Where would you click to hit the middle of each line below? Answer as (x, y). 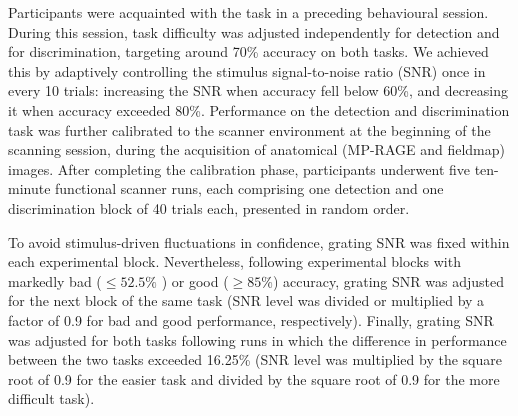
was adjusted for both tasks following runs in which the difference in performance (257, 339)
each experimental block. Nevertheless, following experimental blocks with (234, 261)
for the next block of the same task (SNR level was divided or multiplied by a (246, 300)
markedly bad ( (55, 280)
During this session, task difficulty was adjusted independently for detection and (254, 31)
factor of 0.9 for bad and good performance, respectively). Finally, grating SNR (251, 319)
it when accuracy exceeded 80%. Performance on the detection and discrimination (259, 109)
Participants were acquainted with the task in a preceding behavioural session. (248, 12)
